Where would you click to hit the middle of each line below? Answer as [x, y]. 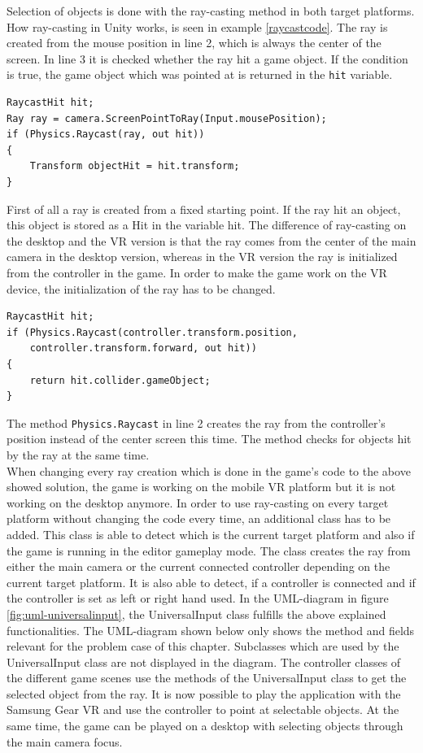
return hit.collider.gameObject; [120, 380]
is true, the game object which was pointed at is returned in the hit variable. [200, 74]
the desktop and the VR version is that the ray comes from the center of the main [211, 240]
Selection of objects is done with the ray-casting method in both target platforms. [211, 11]
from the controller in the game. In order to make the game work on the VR [197, 272]
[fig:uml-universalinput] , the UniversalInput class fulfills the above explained [196, 614]
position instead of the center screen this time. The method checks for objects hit [209, 439]
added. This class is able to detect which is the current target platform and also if [211, 534]
